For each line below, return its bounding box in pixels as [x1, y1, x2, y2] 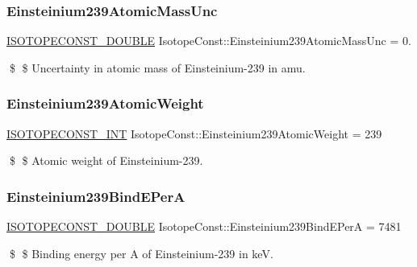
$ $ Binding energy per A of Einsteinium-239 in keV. [9, 244, 273, 261]
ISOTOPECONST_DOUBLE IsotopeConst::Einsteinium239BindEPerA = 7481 [6, 218, 402, 235]
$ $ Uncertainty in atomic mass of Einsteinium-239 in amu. [9, 59, 306, 76]
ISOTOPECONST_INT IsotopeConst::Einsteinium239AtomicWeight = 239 [6, 125, 382, 142]
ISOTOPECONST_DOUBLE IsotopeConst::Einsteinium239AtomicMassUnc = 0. [6, 32, 411, 49]
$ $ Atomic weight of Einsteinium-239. [9, 152, 203, 169]
